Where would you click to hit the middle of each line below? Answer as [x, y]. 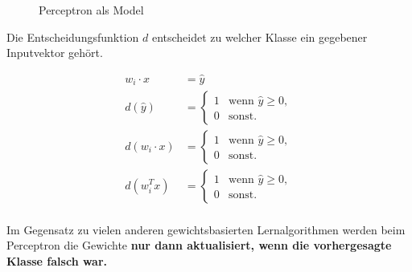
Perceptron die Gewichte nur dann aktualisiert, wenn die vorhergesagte [199, 245]
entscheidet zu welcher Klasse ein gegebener [260, 37]
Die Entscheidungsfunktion [73, 37]
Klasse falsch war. [57, 260]
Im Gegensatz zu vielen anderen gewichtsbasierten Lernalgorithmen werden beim [206, 229]
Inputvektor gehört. [55, 53]
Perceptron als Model [91, 10]
